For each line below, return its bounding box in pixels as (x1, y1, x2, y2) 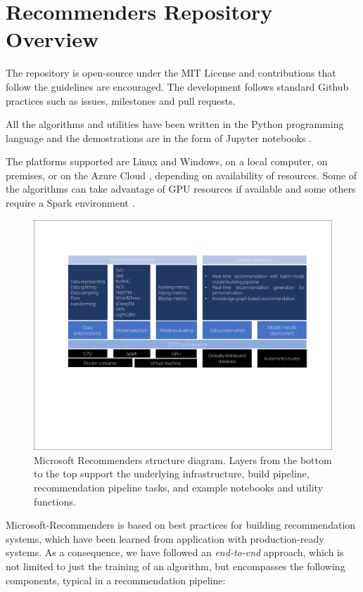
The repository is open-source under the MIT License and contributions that (6, 65, 336, 80)
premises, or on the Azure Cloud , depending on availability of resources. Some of (6, 167, 357, 182)
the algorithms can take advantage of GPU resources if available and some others (6, 181, 356, 196)
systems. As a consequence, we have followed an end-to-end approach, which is (6, 545, 344, 560)
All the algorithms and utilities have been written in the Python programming (6, 117, 344, 131)
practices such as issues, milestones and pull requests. (6, 93, 236, 108)
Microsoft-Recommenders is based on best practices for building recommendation (6, 517, 356, 532)
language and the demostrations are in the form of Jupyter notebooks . (6, 130, 312, 145)
